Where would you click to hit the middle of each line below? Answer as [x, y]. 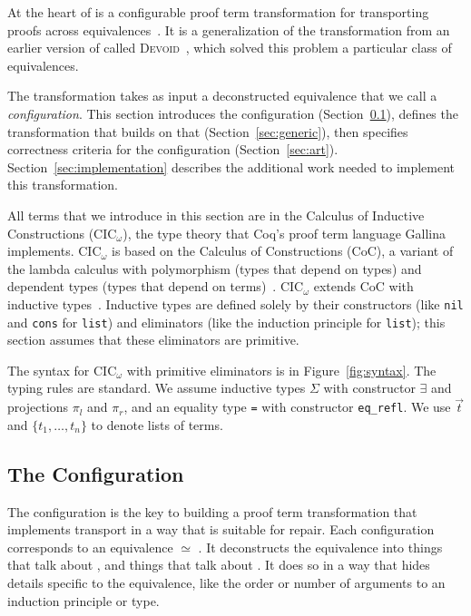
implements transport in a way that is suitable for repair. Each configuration [221, 529]
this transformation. [63, 185]
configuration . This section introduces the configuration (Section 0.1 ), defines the [233, 113]
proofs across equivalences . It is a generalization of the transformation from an [229, 29]
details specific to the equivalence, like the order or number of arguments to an [226, 583]
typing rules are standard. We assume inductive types [157, 388]
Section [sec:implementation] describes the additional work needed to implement [231, 166]
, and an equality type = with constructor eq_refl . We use [287, 407]
